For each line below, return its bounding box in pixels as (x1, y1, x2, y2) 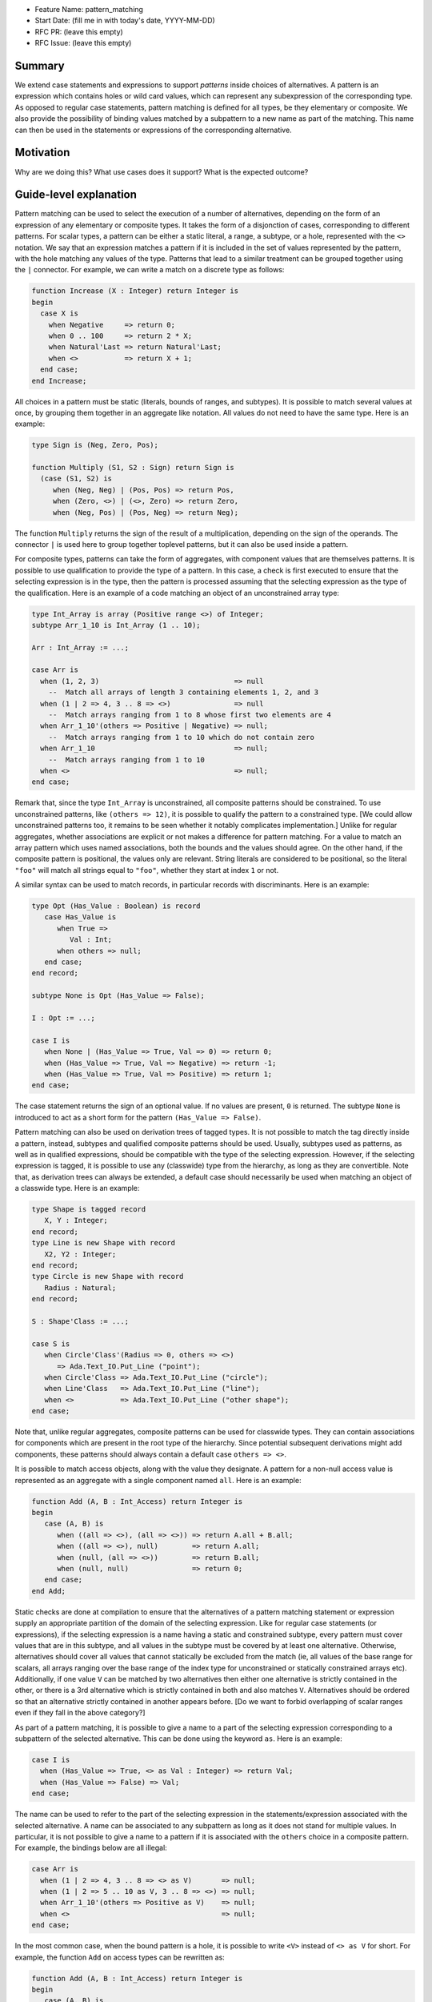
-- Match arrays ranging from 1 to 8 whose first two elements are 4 (48, 710, 332, 720)
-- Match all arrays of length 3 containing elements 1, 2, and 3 (48, 688, 319, 697)
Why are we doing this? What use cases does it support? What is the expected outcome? (14, 167, 309, 176)
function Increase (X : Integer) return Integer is (31, 287, 239, 295)
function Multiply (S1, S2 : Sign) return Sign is (31, 463, 235, 472)
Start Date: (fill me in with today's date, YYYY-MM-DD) (34, 16, 215, 26)
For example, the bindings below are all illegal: (14, 1843, 167, 1853)
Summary (14, 58, 65, 72)
